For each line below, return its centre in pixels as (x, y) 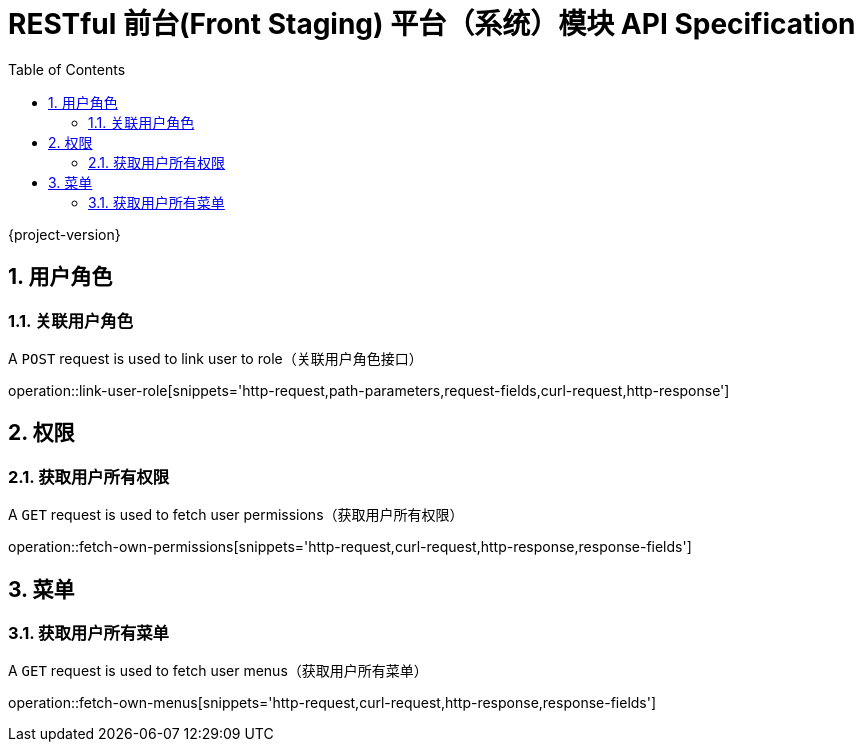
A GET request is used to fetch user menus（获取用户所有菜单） (218, 671)
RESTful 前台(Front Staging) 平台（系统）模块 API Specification (432, 24)
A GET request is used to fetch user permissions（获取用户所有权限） (236, 515)
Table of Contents (67, 69)
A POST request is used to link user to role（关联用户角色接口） (215, 358)
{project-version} (64, 234)
